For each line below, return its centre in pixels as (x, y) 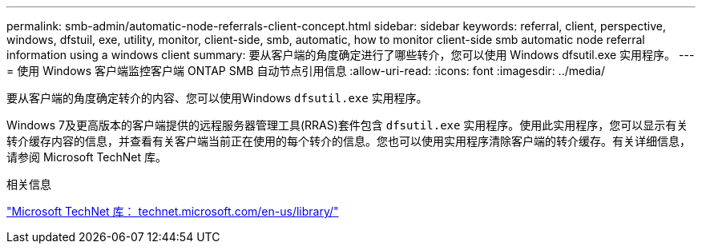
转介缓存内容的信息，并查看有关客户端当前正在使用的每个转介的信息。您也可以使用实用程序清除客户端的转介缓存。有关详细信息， (349, 141)
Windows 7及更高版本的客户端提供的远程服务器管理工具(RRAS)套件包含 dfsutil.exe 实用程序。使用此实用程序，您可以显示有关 (347, 125)
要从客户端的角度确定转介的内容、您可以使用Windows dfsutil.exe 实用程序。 (217, 98)
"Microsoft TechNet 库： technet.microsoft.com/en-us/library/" (173, 211)
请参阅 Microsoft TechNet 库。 (87, 157)
